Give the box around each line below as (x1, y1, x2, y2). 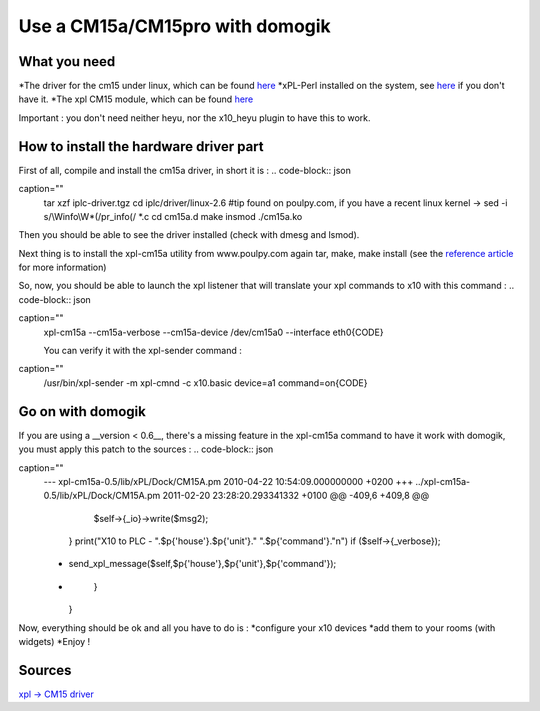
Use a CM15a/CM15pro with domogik (18, 15, 332, 37)
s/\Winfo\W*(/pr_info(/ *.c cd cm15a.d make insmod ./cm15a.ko (43, 210, 303, 222)
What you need (18, 53, 116, 70)
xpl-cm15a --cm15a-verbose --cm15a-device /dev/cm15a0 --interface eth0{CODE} (43, 326, 384, 338)
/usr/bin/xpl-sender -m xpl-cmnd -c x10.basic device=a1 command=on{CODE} (43, 376, 368, 389)
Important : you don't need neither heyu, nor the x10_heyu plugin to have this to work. (18, 111, 371, 124)
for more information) (18, 261, 107, 274)
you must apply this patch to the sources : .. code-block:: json (18, 443, 274, 455)
